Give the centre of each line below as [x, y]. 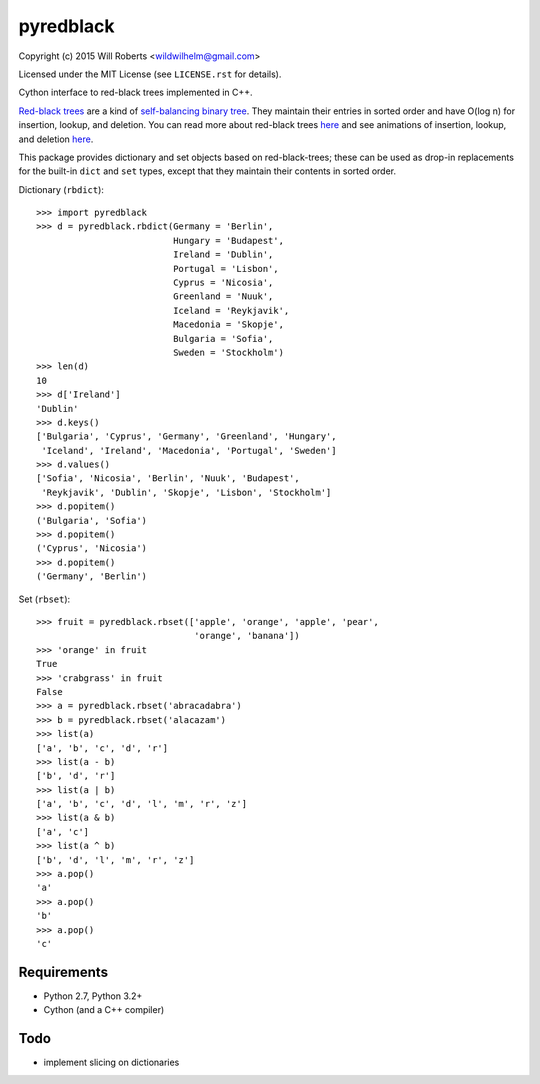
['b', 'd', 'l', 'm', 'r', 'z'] [115, 859]
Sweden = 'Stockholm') [229, 352]
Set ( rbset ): [44, 599]
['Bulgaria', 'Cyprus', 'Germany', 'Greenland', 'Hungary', [186, 436]
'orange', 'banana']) [246, 636]
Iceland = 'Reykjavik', [231, 310]
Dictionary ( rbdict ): [61, 189]
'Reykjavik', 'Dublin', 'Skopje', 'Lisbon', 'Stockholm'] [186, 492]
